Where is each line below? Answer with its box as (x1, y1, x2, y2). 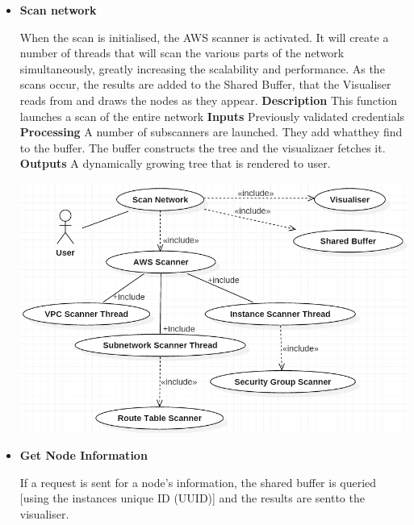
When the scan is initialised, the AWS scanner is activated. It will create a (19, 28, 389, 45)
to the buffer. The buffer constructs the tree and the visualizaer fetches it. (19, 139, 386, 156)
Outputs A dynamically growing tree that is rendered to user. (19, 155, 331, 172)
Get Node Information (19, 447, 148, 464)
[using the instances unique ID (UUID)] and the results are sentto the (19, 490, 365, 506)
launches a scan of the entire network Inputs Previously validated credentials (19, 107, 405, 124)
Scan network (19, 2, 97, 18)
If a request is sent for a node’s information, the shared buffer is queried (19, 473, 377, 490)
